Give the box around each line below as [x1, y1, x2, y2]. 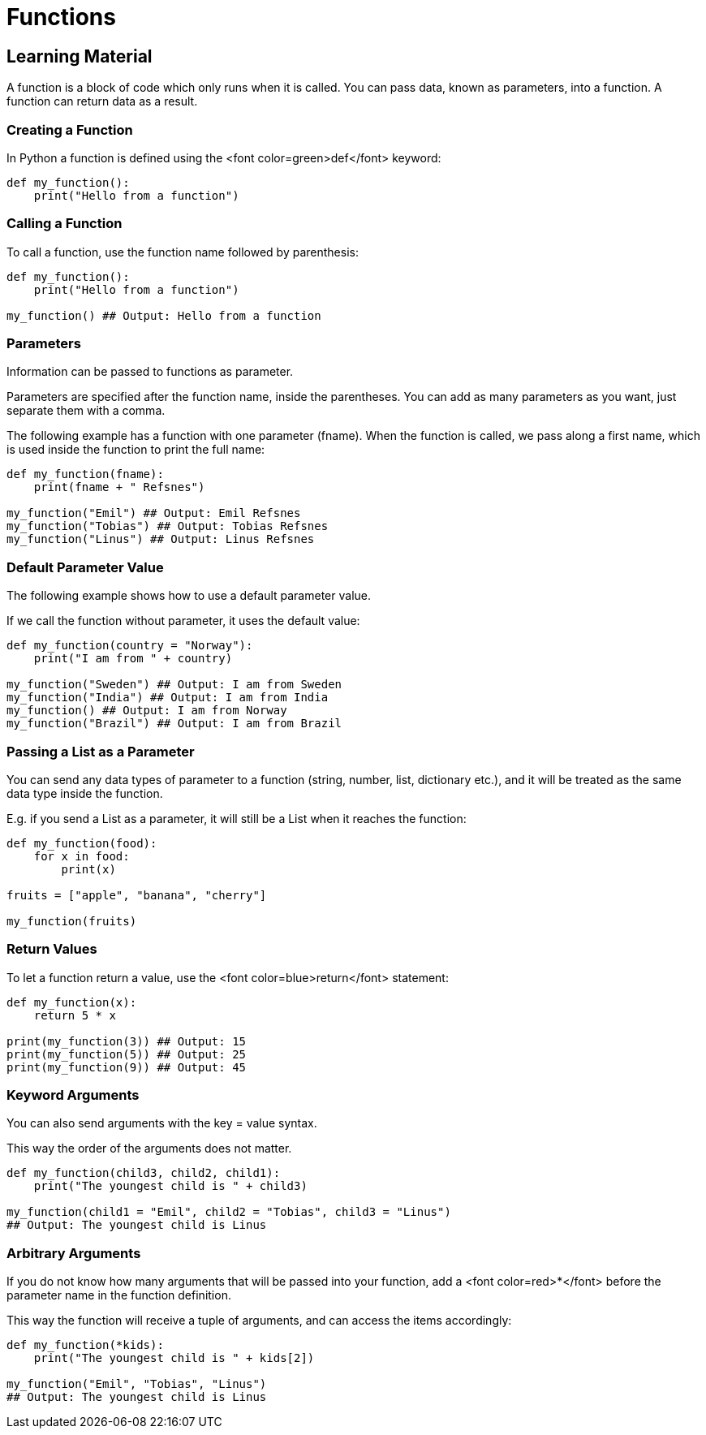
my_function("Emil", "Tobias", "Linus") [6, 1377, 267, 1391]
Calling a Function [6, 215, 123, 232]
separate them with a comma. [6, 403, 166, 418]
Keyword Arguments [6, 1087, 140, 1104]
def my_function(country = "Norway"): [6, 639, 253, 653]
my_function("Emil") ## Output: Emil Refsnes [6, 506, 301, 520]
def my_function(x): [6, 995, 137, 1009]
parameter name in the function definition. [6, 1288, 231, 1303]
